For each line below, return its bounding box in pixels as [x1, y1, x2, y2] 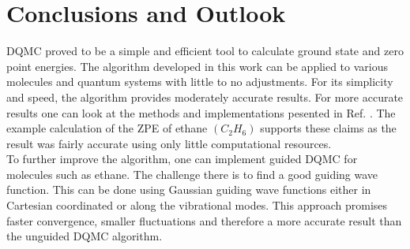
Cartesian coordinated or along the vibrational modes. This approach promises [6, 197, 388, 214]
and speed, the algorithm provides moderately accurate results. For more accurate [6, 88, 404, 105]
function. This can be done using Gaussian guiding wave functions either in [6, 181, 371, 198]
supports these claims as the [260, 120, 397, 136]
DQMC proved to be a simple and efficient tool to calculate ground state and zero [6, 43, 404, 59]
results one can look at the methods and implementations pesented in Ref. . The [6, 104, 396, 121]
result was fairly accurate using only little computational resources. [6, 135, 332, 151]
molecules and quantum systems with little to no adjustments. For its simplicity [6, 73, 393, 90]
